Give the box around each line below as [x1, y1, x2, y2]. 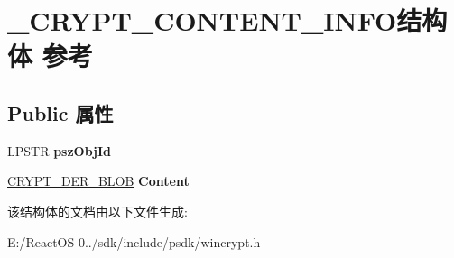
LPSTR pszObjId [7, 141, 112, 160]
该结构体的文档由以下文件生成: [7, 201, 188, 220]
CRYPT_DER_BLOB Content [7, 171, 190, 190]
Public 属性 [7, 98, 114, 126]
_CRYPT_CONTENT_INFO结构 [7, 2, 448, 39]
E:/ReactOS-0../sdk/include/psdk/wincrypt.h [7, 232, 261, 251]
